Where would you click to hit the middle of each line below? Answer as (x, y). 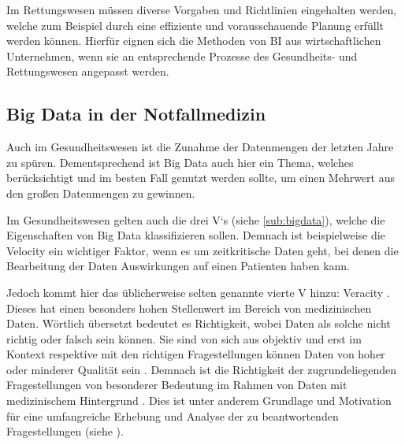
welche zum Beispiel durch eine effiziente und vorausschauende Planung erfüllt (195, 25)
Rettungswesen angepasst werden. (88, 71)
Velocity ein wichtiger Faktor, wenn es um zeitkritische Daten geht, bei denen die (202, 250)
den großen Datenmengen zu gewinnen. (101, 193)
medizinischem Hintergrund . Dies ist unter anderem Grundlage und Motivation (199, 400)
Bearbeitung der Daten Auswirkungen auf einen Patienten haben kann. (178, 266)
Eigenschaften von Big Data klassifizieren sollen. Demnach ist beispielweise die (196, 235)
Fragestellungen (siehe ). (65, 431)
